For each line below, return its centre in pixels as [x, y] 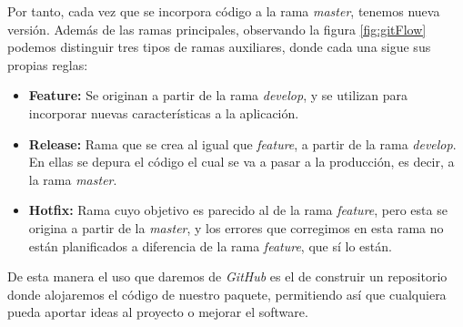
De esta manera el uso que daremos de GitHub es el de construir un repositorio [227, 276]
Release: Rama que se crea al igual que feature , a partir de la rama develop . [242, 143]
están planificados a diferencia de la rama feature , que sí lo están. [210, 245]
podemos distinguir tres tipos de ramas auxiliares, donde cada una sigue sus [219, 47]
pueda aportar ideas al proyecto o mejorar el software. [158, 312]
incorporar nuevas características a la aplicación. [164, 112]
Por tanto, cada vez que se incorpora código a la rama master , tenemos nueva [224, 11]
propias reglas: [48, 64]
